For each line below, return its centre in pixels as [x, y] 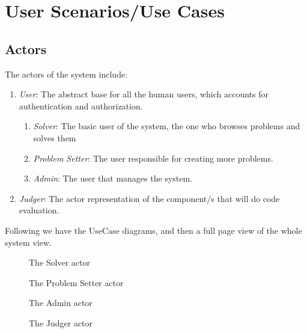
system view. [28, 242]
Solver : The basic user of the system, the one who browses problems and [167, 126]
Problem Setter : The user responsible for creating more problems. [153, 158]
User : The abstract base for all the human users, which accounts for [144, 94]
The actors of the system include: [66, 74]
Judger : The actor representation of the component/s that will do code [149, 198]
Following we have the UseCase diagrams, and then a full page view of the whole [153, 230]
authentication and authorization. [81, 105]
